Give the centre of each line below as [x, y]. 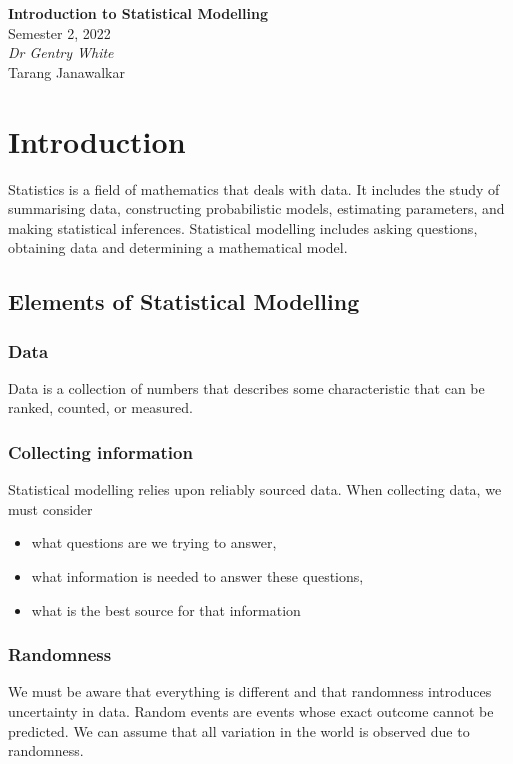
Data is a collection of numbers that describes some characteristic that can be [246, 387]
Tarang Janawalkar [66, 71]
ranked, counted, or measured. [100, 407]
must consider [50, 508]
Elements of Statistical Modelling [184, 301]
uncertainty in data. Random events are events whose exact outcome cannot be [251, 711]
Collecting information [100, 451]
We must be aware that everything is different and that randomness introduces [250, 691]
